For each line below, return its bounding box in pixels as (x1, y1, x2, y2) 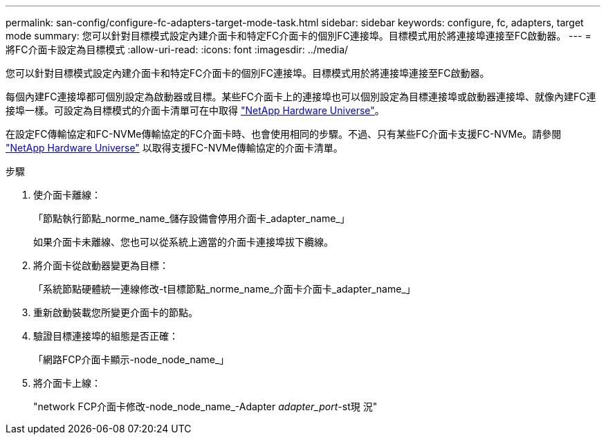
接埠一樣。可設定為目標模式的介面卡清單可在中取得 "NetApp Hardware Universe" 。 (6, 104, 385, 116)
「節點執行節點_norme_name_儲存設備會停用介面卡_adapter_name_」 (33, 212, 350, 224)
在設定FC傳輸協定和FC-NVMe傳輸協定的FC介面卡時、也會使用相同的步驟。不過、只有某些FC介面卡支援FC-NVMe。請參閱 (6, 128, 562, 140)
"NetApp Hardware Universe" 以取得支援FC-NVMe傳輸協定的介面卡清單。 (6, 142, 343, 154)
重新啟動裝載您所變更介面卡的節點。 (33, 306, 198, 318)
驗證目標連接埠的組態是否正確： (33, 330, 178, 342)
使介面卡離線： (33, 189, 101, 201)
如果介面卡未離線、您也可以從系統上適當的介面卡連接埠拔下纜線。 (33, 236, 333, 248)
